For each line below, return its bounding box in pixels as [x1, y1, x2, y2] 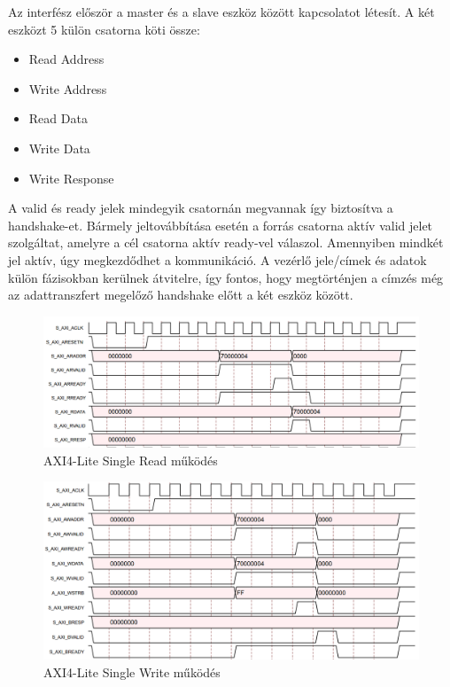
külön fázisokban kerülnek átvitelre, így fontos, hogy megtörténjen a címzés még [8, 268, 444, 286]
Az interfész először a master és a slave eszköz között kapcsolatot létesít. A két [8, 3, 435, 20]
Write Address [28, 79, 107, 98]
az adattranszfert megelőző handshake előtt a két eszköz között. [8, 285, 353, 304]
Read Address [28, 50, 105, 68]
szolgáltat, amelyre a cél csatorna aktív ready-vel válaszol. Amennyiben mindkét [8, 233, 444, 252]
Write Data [28, 138, 90, 157]
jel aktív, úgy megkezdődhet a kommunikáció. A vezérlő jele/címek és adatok [8, 250, 427, 269]
